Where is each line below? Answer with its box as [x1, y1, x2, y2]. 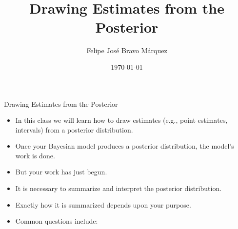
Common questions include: [15, 216, 98, 226]
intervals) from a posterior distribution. [15, 124, 133, 134]
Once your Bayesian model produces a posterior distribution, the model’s [15, 141, 234, 151]
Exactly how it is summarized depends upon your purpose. [15, 199, 191, 210]
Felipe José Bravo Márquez [86, 45, 167, 56]
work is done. [15, 150, 55, 160]
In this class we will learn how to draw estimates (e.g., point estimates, [15, 115, 228, 125]
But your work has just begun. [15, 167, 107, 177]
